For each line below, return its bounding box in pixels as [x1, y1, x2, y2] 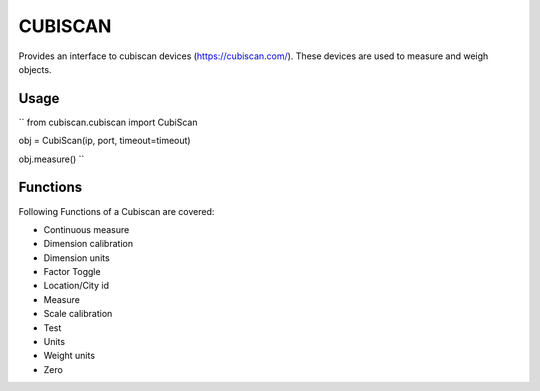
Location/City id [43, 280, 110, 292]
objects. [18, 63, 52, 75]
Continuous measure [43, 223, 130, 235]
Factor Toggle [43, 266, 101, 278]
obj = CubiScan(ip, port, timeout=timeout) [18, 135, 191, 147]
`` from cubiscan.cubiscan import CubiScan [18, 116, 198, 128]
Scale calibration [43, 308, 113, 320]
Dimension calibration [43, 238, 134, 250]
